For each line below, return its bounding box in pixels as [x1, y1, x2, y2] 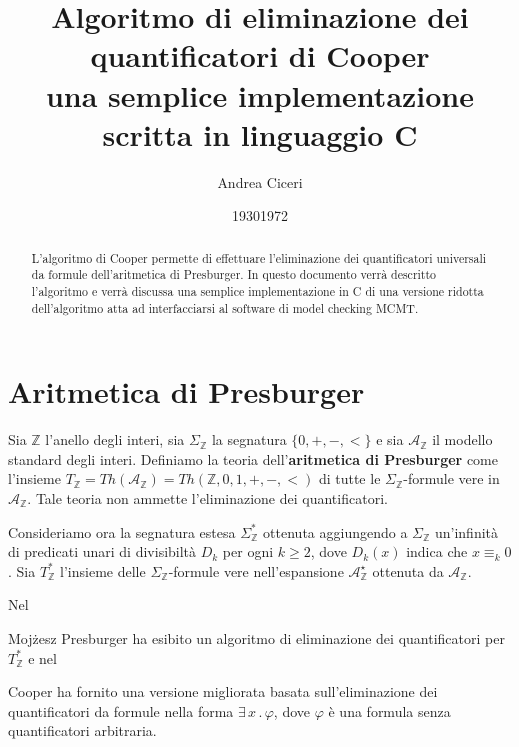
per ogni [222, 541, 274, 562]
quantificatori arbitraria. [8, 720, 157, 741]
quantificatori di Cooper [90, 35, 430, 76]
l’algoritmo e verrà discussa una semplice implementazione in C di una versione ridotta [31, 282, 484, 299]
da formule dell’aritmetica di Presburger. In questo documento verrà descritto [31, 266, 437, 283]
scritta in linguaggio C [102, 113, 418, 154]
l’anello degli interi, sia [45, 429, 185, 450]
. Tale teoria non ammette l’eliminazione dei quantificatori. [27, 488, 388, 509]
